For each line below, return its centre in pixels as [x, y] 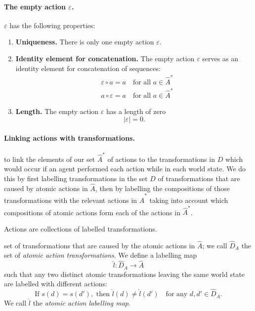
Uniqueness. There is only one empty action [85, 42]
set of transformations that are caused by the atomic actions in [100, 245]
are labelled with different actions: [56, 284]
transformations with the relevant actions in [71, 200]
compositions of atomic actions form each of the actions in [92, 212]
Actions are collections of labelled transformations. [81, 229]
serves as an [220, 58]
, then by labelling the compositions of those [162, 188]
